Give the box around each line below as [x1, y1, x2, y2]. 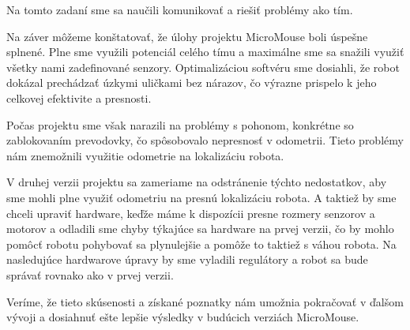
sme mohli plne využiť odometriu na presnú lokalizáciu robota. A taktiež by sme [6, 189, 397, 205]
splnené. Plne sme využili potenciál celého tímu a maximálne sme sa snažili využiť [6, 43, 404, 60]
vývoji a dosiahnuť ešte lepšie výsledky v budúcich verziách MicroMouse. [6, 309, 359, 325]
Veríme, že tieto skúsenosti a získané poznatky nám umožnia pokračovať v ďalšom [6, 293, 404, 309]
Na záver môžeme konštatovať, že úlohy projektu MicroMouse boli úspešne [6, 28, 368, 44]
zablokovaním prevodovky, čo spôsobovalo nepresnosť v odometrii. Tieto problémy [6, 132, 404, 148]
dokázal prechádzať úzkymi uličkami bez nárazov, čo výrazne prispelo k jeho [6, 74, 377, 91]
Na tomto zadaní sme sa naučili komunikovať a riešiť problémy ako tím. [6, 2, 353, 17]
